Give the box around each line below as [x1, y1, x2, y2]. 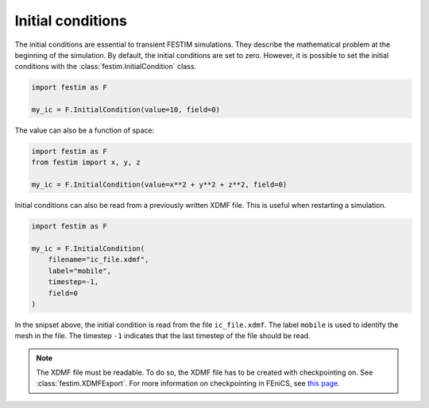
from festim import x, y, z [31, 158, 141, 167]
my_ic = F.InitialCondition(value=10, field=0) [31, 106, 220, 114]
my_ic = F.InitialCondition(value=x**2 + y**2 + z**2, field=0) [31, 180, 288, 190]
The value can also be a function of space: [14, 125, 155, 135]
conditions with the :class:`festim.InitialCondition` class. [14, 62, 197, 71]
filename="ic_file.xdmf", [48, 255, 149, 264]
